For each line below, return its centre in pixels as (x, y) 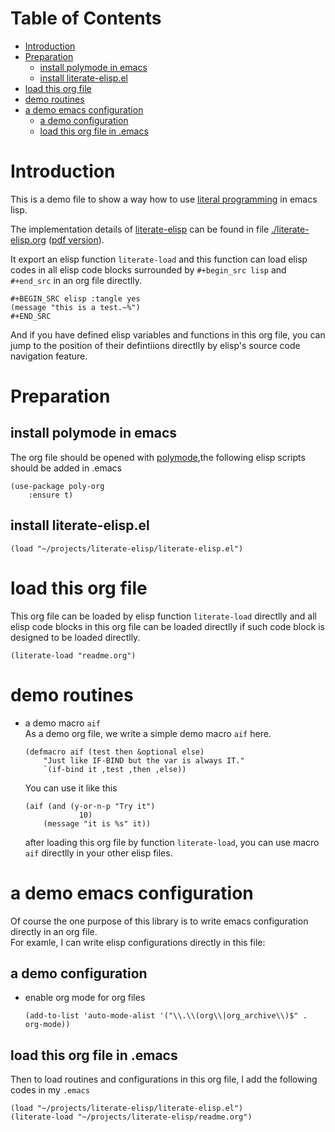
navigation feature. (49, 356)
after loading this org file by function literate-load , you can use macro (172, 842)
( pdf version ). (76, 239)
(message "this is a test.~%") (75, 307)
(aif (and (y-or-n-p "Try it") (90, 806)
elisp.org (28, 239)
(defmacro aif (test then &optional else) (114, 752)
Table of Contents (86, 18)
